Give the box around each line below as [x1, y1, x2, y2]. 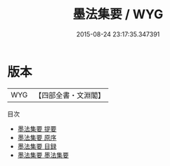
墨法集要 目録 [17, 141, 57, 151]
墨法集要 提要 [17, 124, 57, 133]
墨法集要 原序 [17, 133, 57, 141]
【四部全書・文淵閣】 [34, 90, 105, 100]
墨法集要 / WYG [72, 6, 164, 22]
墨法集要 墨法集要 [17, 151, 69, 159]
